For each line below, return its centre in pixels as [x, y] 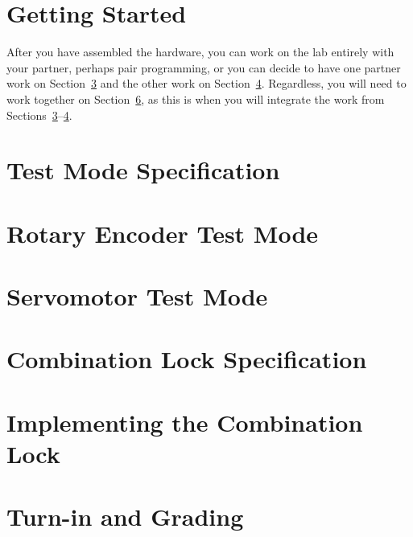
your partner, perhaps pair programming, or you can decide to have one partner [204, 67]
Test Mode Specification [143, 170]
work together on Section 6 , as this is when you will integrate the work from [196, 98]
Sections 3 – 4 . [39, 115]
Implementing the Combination [185, 422]
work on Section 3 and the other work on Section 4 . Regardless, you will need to [206, 83]
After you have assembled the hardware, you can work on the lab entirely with [200, 52]
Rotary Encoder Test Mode [163, 233]
